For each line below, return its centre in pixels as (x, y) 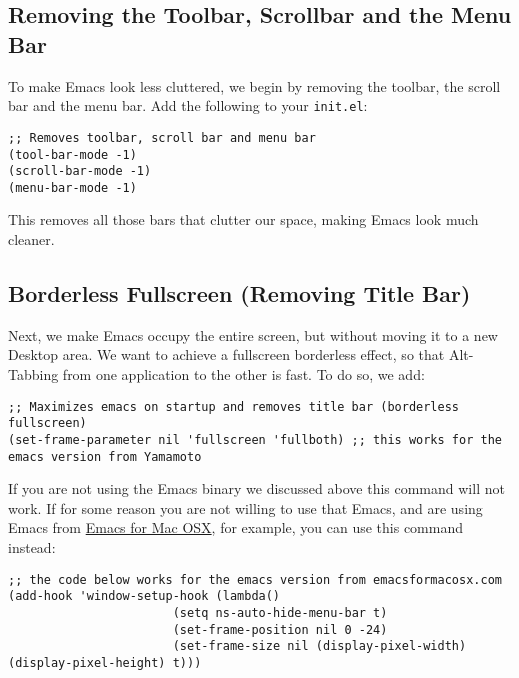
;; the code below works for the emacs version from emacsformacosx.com (255, 579)
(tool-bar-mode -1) (72, 154)
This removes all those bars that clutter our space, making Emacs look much (243, 219)
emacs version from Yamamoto (105, 456)
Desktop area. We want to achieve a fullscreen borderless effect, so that (226, 354)
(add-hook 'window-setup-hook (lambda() (144, 596)
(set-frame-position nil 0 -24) (280, 629)
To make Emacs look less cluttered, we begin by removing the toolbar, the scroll (254, 85)
